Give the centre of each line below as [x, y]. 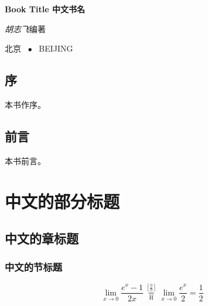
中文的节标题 [34, 267]
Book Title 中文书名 [45, 9]
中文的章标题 [42, 238]
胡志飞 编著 [25, 28]
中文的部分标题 [62, 201]
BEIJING [56, 48]
